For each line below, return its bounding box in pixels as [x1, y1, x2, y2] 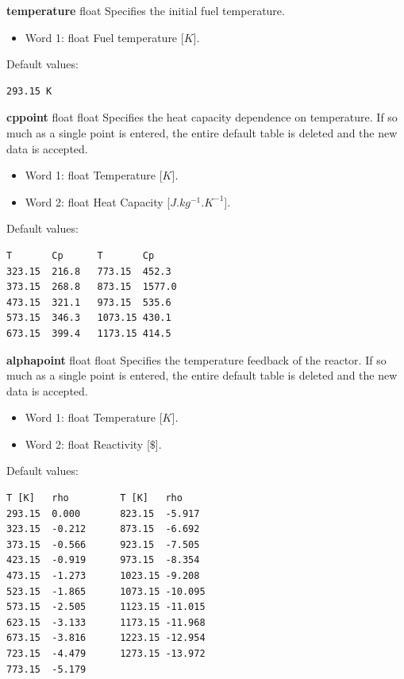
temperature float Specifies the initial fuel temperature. [6, 2, 285, 18]
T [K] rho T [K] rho [6, 492, 183, 504]
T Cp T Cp [6, 249, 155, 261]
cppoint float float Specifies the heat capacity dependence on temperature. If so [6, 109, 398, 125]
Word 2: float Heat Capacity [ [25, 193, 171, 210]
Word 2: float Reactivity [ [25, 435, 150, 452]
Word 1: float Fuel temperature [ [25, 29, 184, 45]
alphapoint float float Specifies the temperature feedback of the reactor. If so [6, 351, 387, 368]
